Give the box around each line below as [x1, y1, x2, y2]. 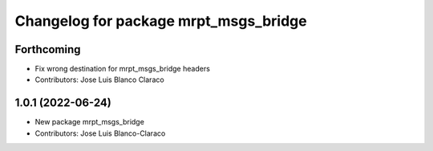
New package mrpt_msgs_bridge [34, 117, 144, 127]
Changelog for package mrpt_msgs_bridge [14, 12, 308, 30]
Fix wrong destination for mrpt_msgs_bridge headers [34, 64, 210, 74]
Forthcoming [14, 43, 81, 56]
